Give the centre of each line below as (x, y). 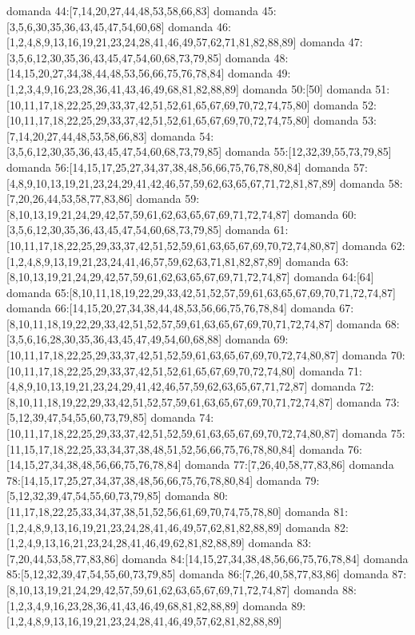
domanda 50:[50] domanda (307, 88)
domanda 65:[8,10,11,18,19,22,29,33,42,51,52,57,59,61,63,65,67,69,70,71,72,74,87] (201, 292)
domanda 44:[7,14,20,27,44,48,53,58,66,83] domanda (133, 10)
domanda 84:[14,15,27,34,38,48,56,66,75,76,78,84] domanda (265, 558)
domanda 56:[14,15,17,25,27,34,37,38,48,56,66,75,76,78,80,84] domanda (178, 167)
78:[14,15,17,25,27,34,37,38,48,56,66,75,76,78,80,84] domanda (154, 480)
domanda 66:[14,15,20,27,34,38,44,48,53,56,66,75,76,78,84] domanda (171, 308)
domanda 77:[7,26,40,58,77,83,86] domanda (289, 464)
